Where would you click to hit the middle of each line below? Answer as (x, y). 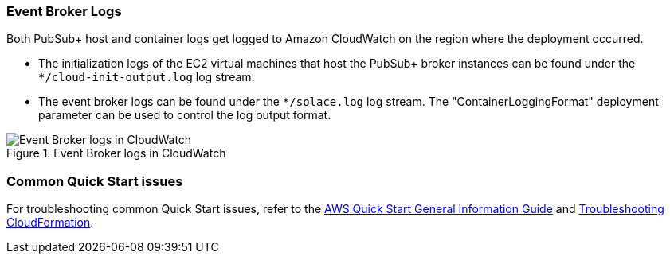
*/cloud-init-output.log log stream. (147, 77)
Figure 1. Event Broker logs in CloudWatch (116, 153)
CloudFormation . (50, 223)
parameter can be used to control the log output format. (185, 115)
